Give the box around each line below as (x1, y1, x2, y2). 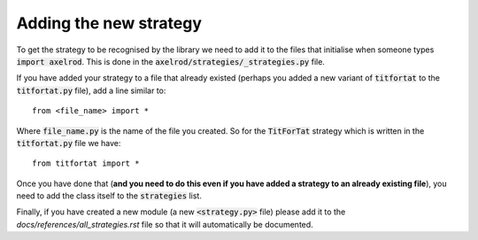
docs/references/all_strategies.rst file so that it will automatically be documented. (16, 219, 313, 229)
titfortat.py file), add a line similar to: (16, 85, 166, 96)
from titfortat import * (32, 159, 140, 168)
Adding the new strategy (16, 13, 203, 33)
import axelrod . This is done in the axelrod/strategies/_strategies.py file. (16, 56, 325, 66)
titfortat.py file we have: (16, 137, 121, 148)
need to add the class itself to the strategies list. (16, 190, 203, 201)
